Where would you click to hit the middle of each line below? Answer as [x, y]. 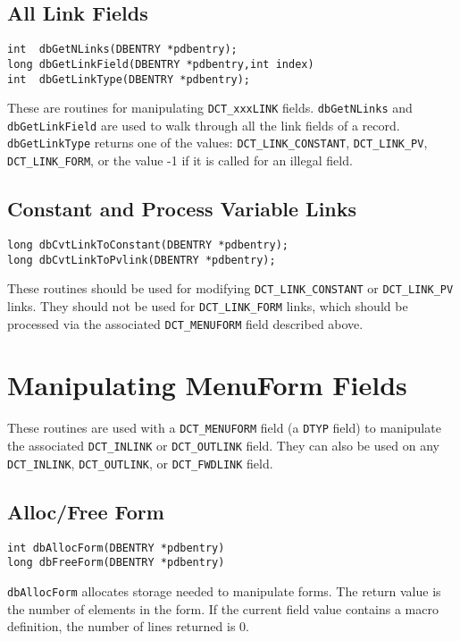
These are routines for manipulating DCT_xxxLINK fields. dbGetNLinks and [210, 108]
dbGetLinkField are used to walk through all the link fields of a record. [204, 125]
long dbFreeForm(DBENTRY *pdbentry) [116, 563]
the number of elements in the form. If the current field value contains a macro [223, 608]
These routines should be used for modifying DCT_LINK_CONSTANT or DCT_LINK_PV [230, 288]
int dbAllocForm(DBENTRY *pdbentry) [116, 548]
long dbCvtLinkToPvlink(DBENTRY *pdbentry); [142, 260]
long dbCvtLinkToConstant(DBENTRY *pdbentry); [148, 245]
